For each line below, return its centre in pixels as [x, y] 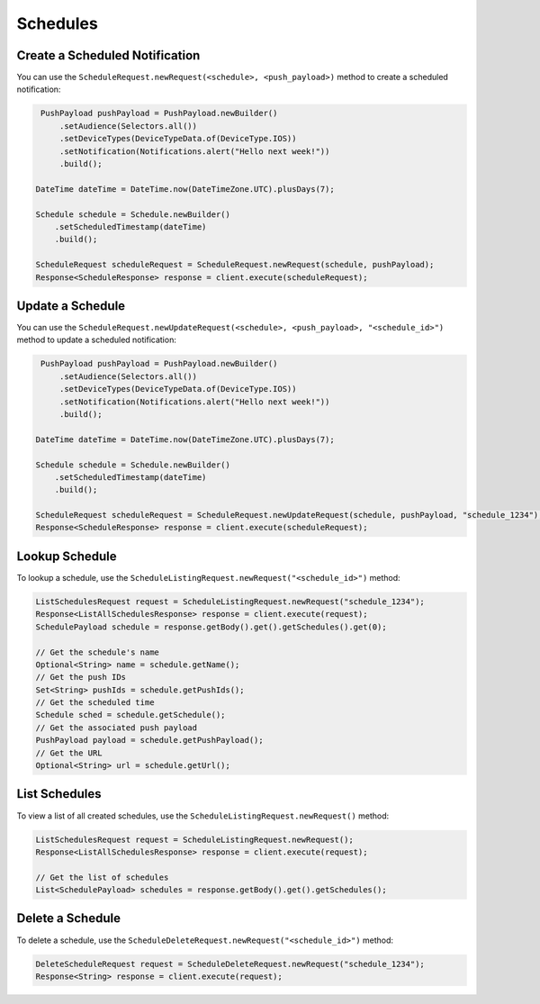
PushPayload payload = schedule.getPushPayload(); [150, 740]
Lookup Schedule [67, 556]
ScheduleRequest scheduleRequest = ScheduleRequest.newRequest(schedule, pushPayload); [235, 265]
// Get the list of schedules [102, 877]
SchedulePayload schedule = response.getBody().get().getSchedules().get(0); [211, 627]
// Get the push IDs [81, 677]
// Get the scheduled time [95, 703]
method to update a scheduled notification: [97, 340]
